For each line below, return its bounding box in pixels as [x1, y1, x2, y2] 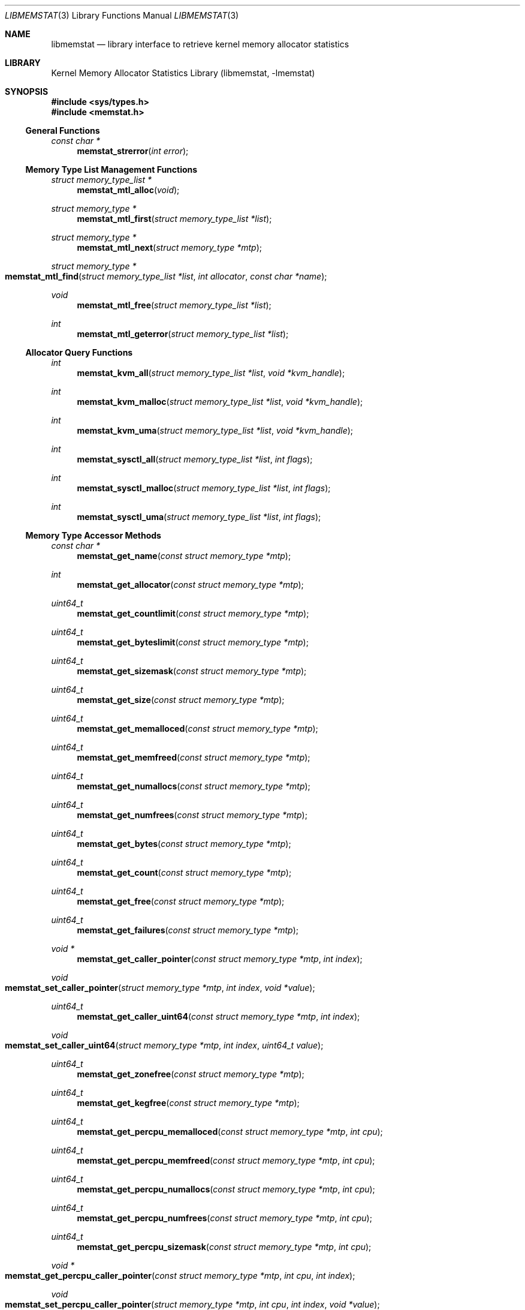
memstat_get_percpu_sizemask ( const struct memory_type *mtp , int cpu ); [77, 1242, 372, 1252]
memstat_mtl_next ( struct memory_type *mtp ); [77, 242, 262, 253]
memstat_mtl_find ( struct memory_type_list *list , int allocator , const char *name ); [5, 271, 327, 281]
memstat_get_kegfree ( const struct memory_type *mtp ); [77, 1098, 300, 1108]
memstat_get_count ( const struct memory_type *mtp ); [77, 867, 292, 878]
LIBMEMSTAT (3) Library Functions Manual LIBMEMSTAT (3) [5, 10, 239, 20]
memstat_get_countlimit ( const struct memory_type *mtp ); [77, 608, 309, 618]
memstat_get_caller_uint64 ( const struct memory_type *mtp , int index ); [77, 1011, 360, 1021]
